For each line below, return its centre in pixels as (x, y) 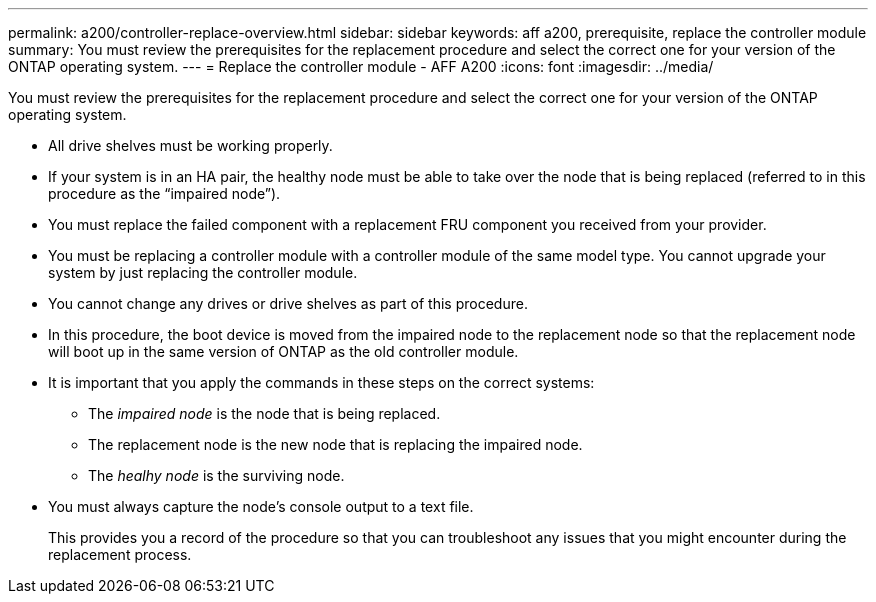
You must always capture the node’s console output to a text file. (261, 506)
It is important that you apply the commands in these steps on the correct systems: (321, 382)
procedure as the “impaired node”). (164, 193)
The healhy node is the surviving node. (216, 475)
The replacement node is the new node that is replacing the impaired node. (335, 444)
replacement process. (120, 554)
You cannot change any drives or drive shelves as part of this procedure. (288, 303)
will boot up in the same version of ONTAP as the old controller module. (283, 351)
